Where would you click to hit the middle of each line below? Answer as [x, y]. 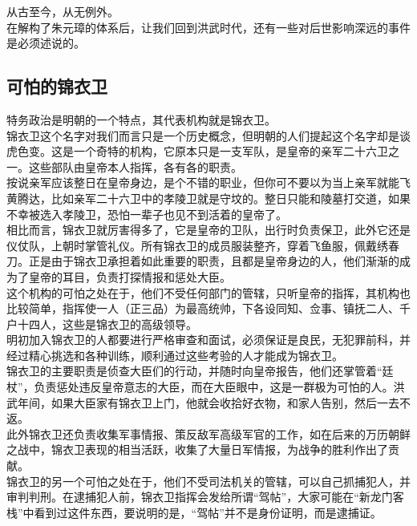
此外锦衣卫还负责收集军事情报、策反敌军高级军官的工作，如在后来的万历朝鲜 [208, 433]
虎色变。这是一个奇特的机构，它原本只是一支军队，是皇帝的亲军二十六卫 [197, 151]
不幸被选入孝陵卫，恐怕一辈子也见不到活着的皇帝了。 [147, 214]
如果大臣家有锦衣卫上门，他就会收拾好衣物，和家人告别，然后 [214, 402]
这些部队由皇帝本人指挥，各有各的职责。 [135, 166]
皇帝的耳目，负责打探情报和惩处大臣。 [130, 276]
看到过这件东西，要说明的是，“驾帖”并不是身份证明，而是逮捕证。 [208, 512]
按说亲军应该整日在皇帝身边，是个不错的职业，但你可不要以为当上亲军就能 [203, 182]
